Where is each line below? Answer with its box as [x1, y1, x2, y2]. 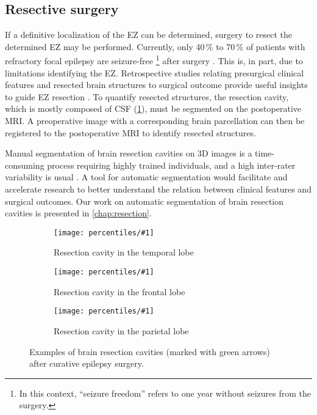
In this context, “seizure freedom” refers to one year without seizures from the [19, 386, 311, 399]
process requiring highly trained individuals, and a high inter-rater [47, 158, 296, 171]
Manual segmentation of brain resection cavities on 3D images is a [5, 147, 252, 160]
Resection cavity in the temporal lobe [54, 246, 194, 259]
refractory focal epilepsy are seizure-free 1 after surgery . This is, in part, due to [5, 53, 303, 67]
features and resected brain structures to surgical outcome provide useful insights [5, 78, 308, 91]
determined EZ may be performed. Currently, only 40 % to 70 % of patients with [5, 40, 305, 53]
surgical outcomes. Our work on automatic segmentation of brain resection [5, 194, 284, 207]
